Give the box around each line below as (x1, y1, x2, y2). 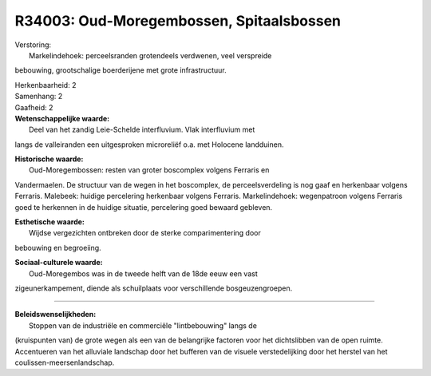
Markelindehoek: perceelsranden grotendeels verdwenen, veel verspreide (29, 50, 272, 60)
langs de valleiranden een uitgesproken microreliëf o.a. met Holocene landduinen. (14, 140, 284, 149)
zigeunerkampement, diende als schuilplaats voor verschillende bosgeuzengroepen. (14, 283, 293, 293)
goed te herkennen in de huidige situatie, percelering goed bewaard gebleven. (14, 202, 273, 212)
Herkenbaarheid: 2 (14, 80, 77, 89)
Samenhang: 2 (14, 92, 63, 101)
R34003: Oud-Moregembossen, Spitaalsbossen (14, 12, 342, 30)
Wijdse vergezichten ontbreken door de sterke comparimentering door (29, 228, 261, 238)
